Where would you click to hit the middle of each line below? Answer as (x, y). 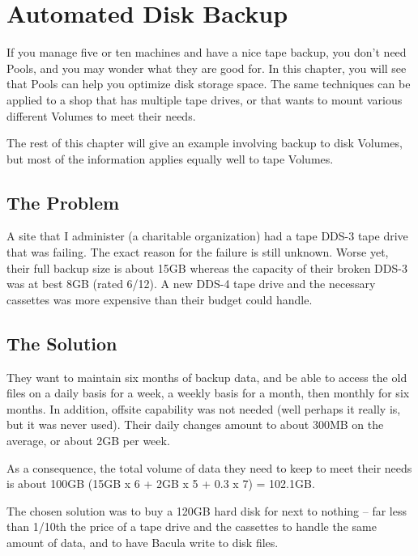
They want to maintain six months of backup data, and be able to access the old (207, 377)
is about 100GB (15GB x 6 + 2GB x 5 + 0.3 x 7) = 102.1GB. (161, 484)
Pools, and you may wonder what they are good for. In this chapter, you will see (207, 68)
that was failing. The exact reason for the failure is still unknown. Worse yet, (198, 252)
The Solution (62, 343)
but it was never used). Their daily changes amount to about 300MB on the (195, 424)
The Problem (63, 202)
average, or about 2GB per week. (88, 441)
